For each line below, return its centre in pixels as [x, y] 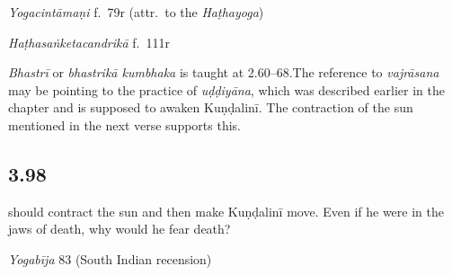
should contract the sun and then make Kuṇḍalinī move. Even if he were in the [226, 211]
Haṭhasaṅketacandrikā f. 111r [89, 42]
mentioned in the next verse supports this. [124, 124]
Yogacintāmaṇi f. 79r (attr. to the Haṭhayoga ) [136, 12]
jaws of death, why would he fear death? [120, 229]
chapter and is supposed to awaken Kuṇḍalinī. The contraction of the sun [211, 107]
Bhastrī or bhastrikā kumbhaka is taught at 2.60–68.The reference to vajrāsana [224, 72]
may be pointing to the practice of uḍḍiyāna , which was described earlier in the [226, 89]
